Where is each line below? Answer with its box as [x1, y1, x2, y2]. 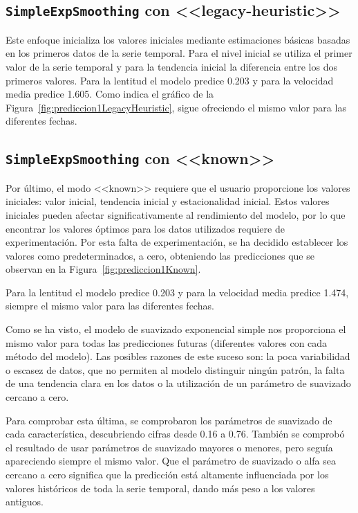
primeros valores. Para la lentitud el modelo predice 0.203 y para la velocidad [6, 73, 334, 87]
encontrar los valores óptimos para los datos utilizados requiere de [6, 221, 285, 235]
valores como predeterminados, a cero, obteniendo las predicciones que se [6, 248, 314, 262]
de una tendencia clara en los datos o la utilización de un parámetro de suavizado [6, 376, 351, 390]
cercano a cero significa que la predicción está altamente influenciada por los [6, 467, 329, 481]
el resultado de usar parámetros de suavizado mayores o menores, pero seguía [6, 440, 333, 454]
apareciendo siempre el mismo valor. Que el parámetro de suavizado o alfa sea [6, 453, 337, 468]
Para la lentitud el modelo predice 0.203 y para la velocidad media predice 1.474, [6, 285, 349, 299]
